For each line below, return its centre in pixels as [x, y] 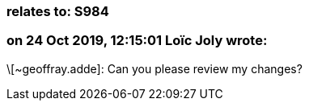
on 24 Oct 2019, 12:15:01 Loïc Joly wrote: [137, 41]
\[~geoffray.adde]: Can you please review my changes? [154, 68]
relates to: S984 [58, 11]
